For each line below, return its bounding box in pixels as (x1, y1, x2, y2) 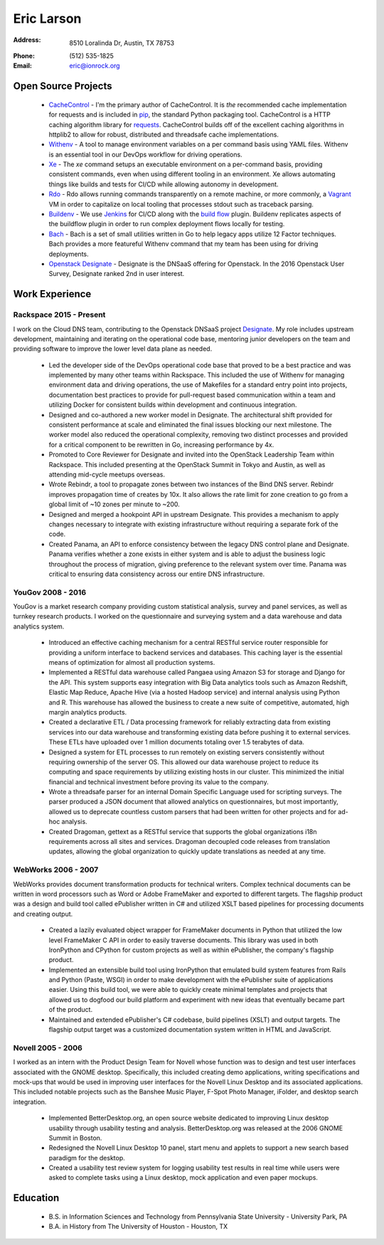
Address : (13, 36, 41, 44)
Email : (13, 61, 32, 70)
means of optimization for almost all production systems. (48, 658, 215, 666)
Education (13, 1192, 60, 1204)
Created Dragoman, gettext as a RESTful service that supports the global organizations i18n (48, 827, 317, 835)
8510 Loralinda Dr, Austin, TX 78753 (69, 38, 174, 47)
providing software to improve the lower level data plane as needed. (13, 345, 213, 353)
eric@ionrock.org (69, 61, 120, 70)
